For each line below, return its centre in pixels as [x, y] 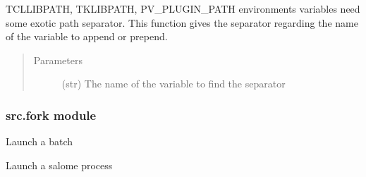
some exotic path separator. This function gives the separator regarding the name [182, 22]
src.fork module [51, 115]
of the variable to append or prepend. [87, 36]
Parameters [58, 60]
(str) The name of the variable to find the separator [173, 84]
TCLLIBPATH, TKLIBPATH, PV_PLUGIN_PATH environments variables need [183, 8]
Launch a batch [39, 141]
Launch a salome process [59, 165]
